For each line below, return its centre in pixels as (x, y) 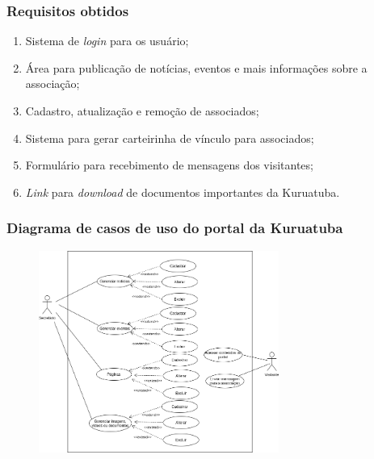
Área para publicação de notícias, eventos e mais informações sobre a (196, 67)
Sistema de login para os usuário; (107, 41)
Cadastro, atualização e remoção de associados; (142, 111)
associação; (53, 83)
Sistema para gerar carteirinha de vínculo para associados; (170, 138)
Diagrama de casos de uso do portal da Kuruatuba (175, 228)
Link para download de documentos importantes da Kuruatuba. (183, 192)
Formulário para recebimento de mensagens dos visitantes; (169, 165)
